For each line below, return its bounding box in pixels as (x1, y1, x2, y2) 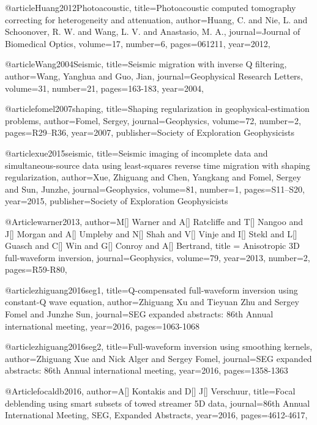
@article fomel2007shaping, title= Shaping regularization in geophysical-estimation (5, 102, 310, 115)
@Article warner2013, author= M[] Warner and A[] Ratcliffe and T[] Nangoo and (5, 215, 303, 227)
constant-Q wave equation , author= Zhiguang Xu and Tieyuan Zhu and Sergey (5, 295, 299, 308)
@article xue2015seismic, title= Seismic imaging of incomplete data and (5, 146, 268, 159)
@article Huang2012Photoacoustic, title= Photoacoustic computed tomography (5, 1, 296, 13)
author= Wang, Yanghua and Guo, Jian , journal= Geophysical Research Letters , (5, 69, 304, 82)
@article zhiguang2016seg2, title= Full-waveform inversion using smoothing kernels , (5, 340, 313, 353)
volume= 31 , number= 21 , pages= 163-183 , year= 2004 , (5, 81, 204, 94)
